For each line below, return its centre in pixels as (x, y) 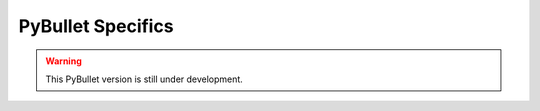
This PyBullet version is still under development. (144, 79)
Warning (63, 61)
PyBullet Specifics (96, 26)
